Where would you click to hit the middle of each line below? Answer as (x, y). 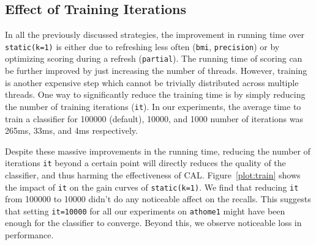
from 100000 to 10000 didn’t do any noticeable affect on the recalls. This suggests (158, 199)
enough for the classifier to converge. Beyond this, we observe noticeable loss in (153, 223)
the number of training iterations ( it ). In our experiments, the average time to (153, 106)
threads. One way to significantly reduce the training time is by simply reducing (155, 94)
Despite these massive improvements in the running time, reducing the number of (158, 151)
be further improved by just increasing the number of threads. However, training (156, 71)
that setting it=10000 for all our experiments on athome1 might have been (145, 210)
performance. (29, 235)
